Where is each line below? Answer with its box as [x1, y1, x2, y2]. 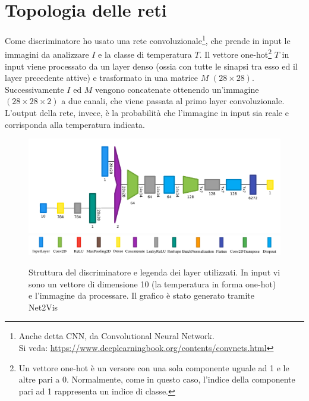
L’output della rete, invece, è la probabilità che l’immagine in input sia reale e [5, 106, 289, 118]
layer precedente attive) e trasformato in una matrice [5, 71, 198, 84]
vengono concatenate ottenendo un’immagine [95, 83, 259, 95]
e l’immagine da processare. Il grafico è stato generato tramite [29, 289, 254, 302]
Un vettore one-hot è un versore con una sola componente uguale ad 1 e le [18, 361, 289, 374]
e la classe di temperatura [98, 48, 192, 61]
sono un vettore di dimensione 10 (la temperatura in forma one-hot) [29, 277, 276, 290]
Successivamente [5, 83, 64, 95]
